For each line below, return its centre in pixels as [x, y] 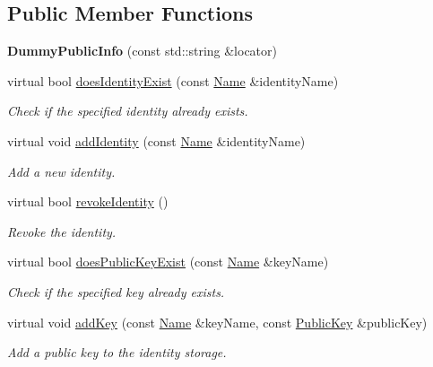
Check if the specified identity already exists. [128, 111]
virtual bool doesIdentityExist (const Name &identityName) [173, 80]
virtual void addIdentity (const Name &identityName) [156, 140]
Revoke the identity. [62, 231]
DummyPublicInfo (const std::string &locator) [142, 51]
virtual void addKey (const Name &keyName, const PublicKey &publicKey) [217, 322]
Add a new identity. [61, 171]
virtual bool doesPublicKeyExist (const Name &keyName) [168, 262]
